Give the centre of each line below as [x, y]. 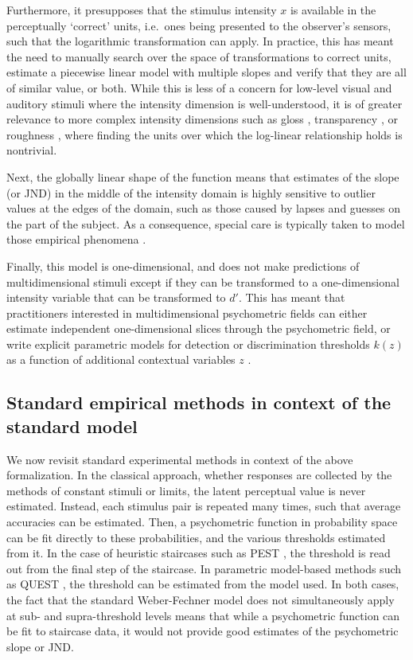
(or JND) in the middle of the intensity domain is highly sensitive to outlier [191, 192]
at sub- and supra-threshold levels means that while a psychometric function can [203, 615]
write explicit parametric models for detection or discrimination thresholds [188, 344]
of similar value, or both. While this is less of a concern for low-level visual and [199, 87]
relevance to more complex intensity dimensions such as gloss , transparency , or [202, 119]
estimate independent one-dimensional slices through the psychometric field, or [199, 328]
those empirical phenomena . [76, 239]
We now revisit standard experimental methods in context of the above [180, 459]
